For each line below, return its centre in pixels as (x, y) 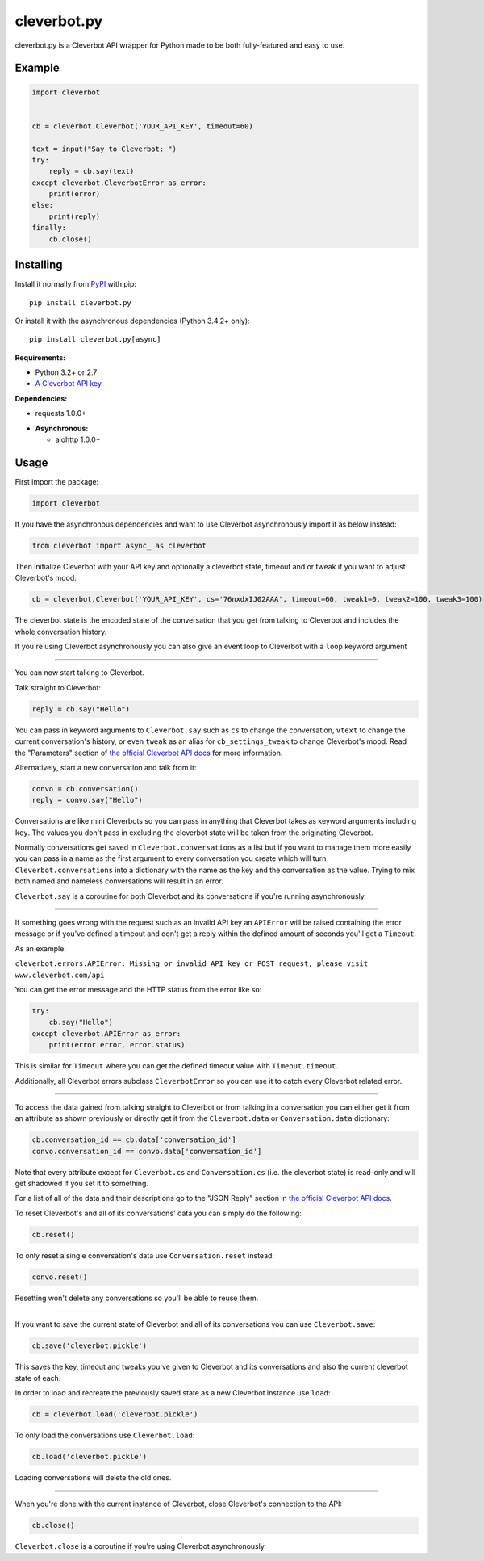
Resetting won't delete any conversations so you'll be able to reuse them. (137, 1298)
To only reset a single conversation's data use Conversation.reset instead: (144, 1255)
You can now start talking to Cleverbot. (79, 673)
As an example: (40, 948)
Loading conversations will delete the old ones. (93, 1477)
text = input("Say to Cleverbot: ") (104, 149)
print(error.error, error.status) (117, 1045)
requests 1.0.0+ (60, 413)
